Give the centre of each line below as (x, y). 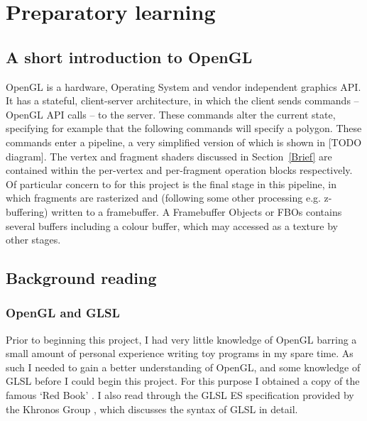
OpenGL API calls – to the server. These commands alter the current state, (171, 114)
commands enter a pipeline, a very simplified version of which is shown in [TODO (184, 142)
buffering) (27, 211)
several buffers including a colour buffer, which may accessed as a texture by (172, 225)
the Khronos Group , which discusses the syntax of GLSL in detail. (152, 409)
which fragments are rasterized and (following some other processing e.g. (163, 198)
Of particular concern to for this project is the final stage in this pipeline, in (171, 184)
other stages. (33, 240)
